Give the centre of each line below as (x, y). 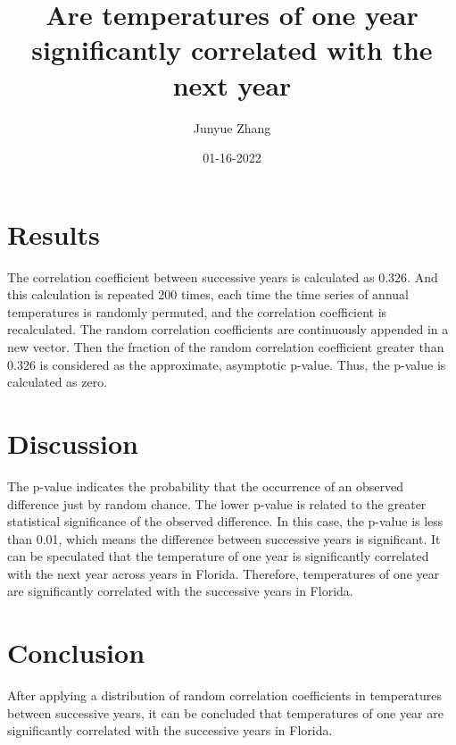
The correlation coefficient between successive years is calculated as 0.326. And (223, 276)
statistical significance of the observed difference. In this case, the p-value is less (225, 521)
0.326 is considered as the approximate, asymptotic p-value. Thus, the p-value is (227, 364)
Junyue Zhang (232, 127)
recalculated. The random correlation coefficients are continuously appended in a (228, 329)
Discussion (73, 443)
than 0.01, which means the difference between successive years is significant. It (224, 538)
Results (54, 234)
